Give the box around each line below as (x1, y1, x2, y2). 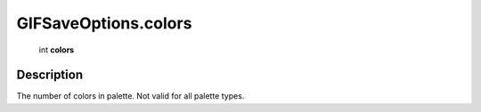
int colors (38, 44, 75, 55)
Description (16, 68, 84, 83)
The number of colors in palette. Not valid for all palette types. (16, 91, 245, 101)
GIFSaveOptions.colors (16, 13, 192, 33)
